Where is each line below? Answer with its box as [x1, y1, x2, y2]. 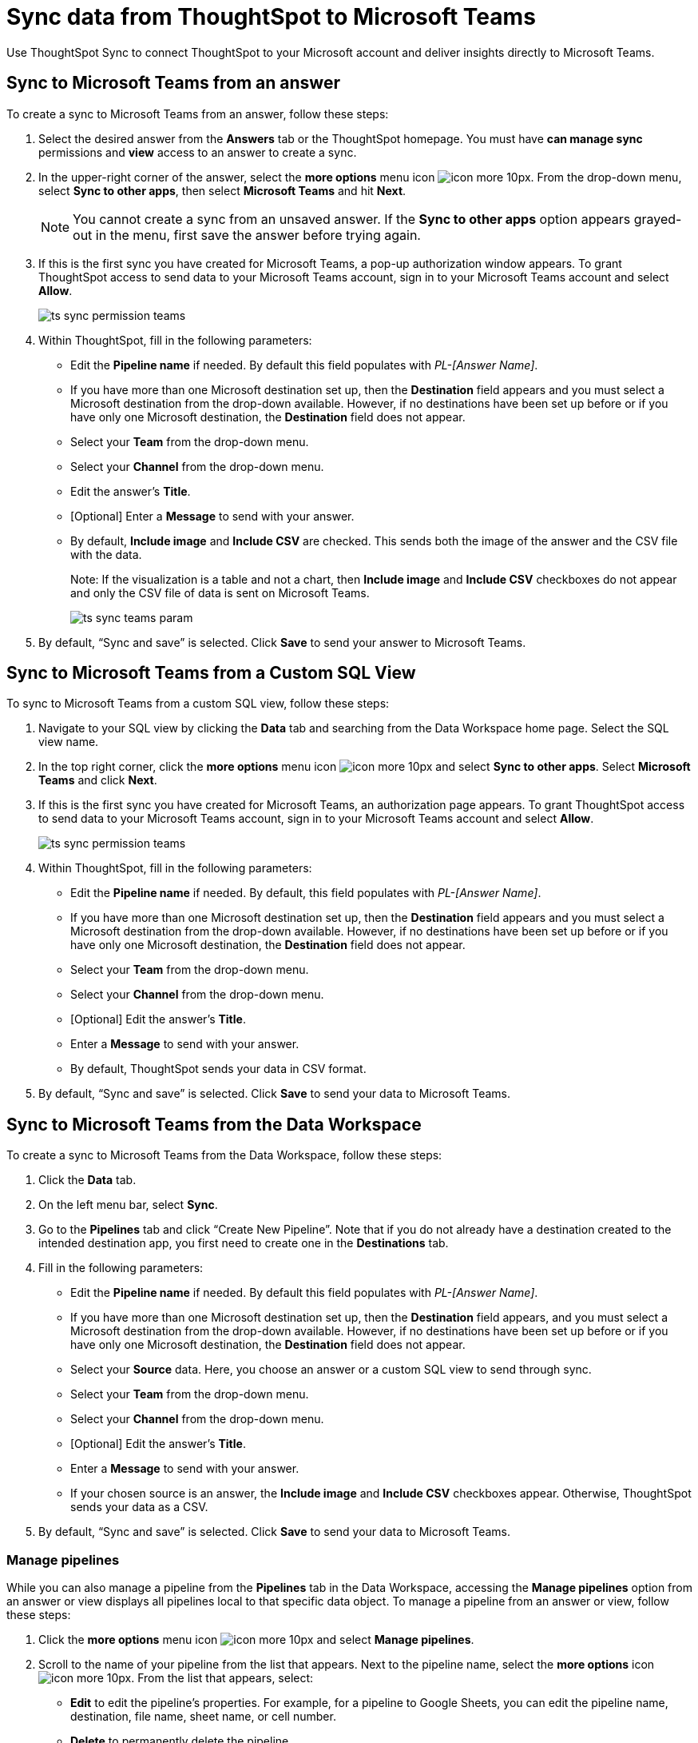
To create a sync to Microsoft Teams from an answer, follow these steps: [6, 106, 389, 121]
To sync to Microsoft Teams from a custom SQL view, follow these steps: [6, 696, 390, 711]
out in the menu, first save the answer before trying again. [73, 226, 421, 243]
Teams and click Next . [38, 773, 157, 788]
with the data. [70, 547, 142, 561]
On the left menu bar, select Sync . [38, 1198, 218, 1212]
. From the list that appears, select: [131, 1671, 314, 1685]
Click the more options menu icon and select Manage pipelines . [38, 1633, 474, 1647]
